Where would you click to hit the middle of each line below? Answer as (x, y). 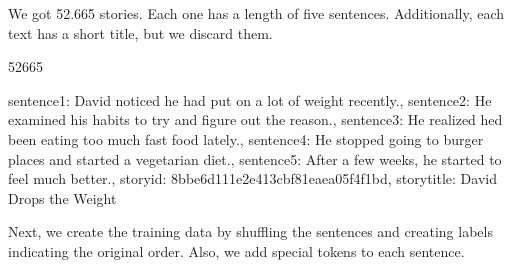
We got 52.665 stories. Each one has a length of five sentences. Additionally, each (256, 13)
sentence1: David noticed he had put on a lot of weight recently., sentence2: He (250, 99)
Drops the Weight (62, 197)
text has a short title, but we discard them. (140, 32)
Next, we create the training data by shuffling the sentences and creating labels (250, 231)
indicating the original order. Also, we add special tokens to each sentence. (236, 250)
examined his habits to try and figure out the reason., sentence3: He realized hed (255, 119)
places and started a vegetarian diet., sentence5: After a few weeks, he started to (255, 158)
